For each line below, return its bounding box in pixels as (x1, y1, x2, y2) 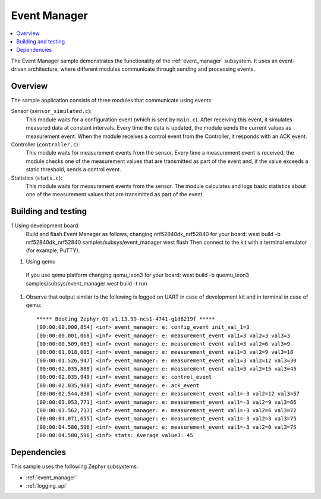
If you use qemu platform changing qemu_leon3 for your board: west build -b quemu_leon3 (26, 271, 250, 279)
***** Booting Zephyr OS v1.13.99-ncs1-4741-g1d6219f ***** (36, 315, 215, 322)
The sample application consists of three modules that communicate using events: (11, 97, 213, 104)
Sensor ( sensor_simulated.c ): (11, 108, 92, 115)
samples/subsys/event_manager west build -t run (26, 280, 147, 287)
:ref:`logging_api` (26, 482, 68, 489)
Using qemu (26, 258, 56, 265)
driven (11, 65, 27, 73)
